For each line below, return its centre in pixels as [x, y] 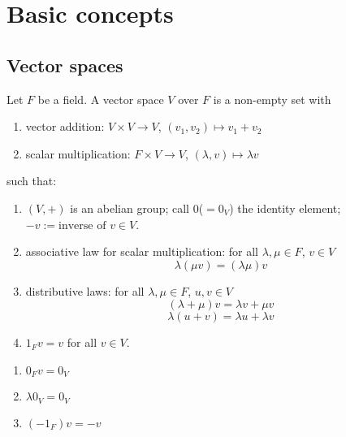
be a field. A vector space [101, 99]
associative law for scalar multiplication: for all [142, 251]
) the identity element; [285, 208]
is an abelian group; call [130, 208]
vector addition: [65, 126]
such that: [32, 181]
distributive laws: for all [85, 290]
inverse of [82, 225]
